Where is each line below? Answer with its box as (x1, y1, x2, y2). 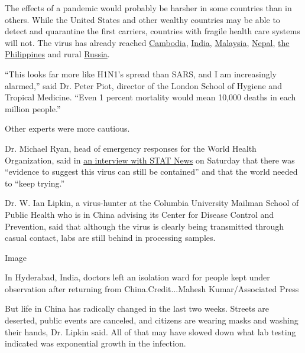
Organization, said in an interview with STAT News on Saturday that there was (5, 153, 295, 166)
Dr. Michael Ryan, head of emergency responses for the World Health (5, 142, 257, 154)
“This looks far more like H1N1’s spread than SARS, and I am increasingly (5, 67, 277, 80)
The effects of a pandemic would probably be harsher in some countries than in (5, 2, 292, 14)
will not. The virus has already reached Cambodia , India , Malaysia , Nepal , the (5, 36, 290, 48)
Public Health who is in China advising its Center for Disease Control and (5, 208, 274, 220)
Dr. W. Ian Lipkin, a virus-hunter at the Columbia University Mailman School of (5, 197, 299, 209)
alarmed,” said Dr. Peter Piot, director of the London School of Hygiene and (5, 79, 282, 91)
